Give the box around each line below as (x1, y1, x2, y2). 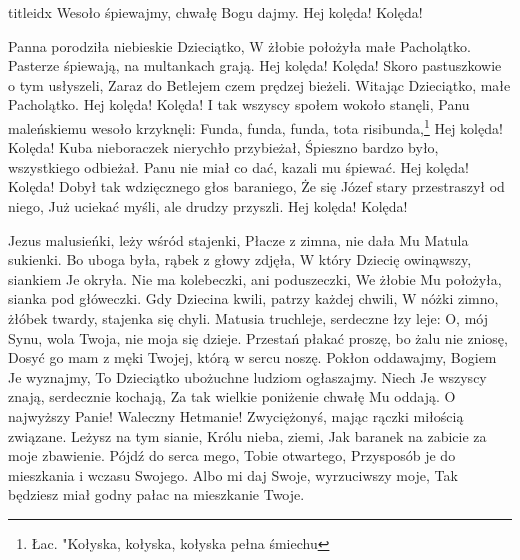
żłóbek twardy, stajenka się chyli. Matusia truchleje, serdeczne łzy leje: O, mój (8, 307, 488, 328)
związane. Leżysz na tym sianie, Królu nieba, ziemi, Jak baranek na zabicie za (8, 425, 487, 446)
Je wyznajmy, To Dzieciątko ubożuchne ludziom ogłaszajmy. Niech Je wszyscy (8, 366, 487, 387)
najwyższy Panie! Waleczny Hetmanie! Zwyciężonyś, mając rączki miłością (8, 405, 464, 426)
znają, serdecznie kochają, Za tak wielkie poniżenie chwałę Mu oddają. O (8, 386, 456, 407)
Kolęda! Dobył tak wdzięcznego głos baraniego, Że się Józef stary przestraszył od (8, 176, 505, 197)
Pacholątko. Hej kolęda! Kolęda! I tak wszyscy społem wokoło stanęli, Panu (8, 94, 470, 115)
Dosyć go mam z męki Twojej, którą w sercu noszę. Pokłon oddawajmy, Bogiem (8, 347, 497, 368)
